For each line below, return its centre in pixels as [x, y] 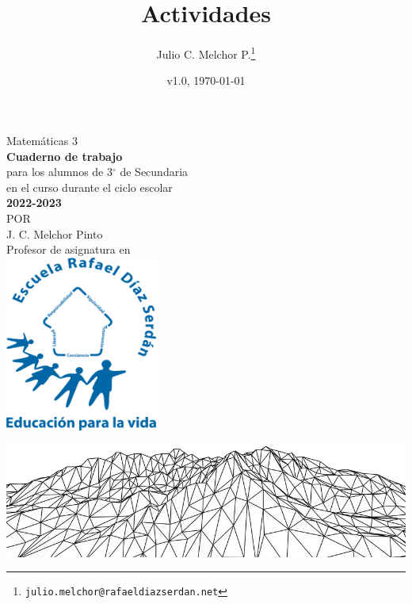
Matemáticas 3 [42, 140]
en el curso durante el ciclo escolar [90, 187]
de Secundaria [154, 172]
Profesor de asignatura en [69, 249]
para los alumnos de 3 [59, 172]
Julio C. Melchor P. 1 [206, 53]
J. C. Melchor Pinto [55, 233]
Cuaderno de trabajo [65, 156]
